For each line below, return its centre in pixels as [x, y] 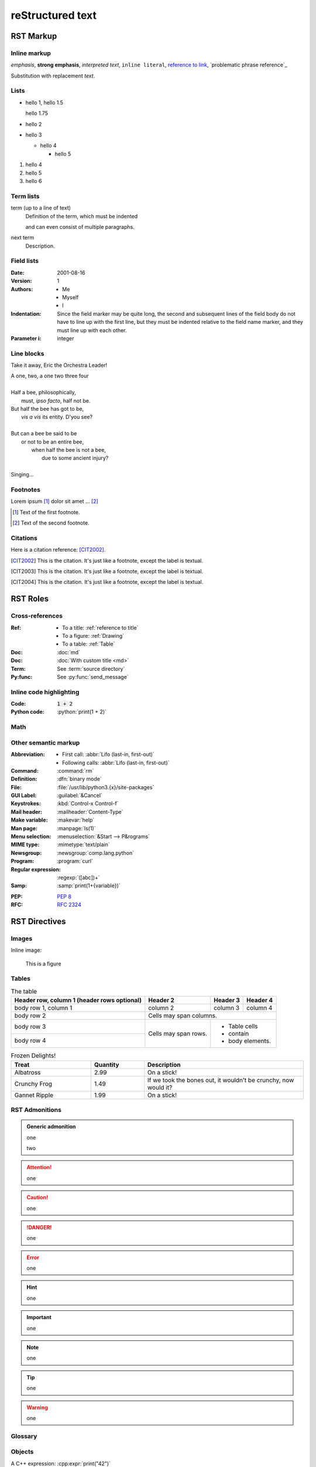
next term [23, 238]
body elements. [250, 1041]
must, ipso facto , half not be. [56, 400]
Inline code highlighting [45, 692]
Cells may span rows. [178, 1034]
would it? [160, 1087]
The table [24, 992]
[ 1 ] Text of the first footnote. [46, 512]
